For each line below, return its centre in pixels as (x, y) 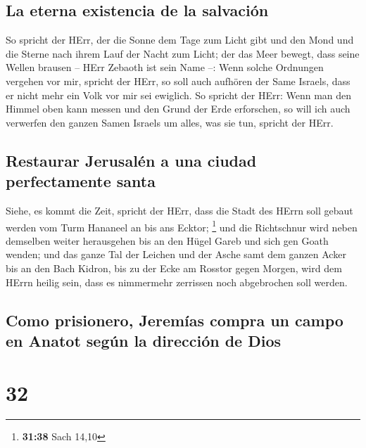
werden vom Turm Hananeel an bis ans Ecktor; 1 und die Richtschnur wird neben (182, 226)
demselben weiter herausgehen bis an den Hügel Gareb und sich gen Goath (167, 240)
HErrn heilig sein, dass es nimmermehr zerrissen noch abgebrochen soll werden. (177, 282)
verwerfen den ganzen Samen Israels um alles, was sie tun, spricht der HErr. (170, 122)
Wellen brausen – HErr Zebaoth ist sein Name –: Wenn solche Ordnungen (165, 67)
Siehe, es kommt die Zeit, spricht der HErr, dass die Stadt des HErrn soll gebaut (179, 210)
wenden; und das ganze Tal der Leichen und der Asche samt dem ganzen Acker (176, 254)
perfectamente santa (81, 181)
